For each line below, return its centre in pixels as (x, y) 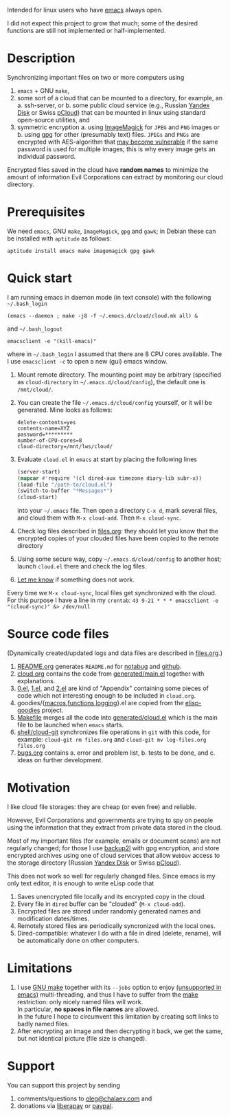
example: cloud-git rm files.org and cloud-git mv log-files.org (112, 740)
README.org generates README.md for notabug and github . (99, 667)
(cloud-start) (37, 498)
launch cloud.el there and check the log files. (82, 566)
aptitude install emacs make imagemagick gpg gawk (81, 251)
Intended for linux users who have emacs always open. (85, 10)
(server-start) (39, 472)
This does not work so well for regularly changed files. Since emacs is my (111, 876)
